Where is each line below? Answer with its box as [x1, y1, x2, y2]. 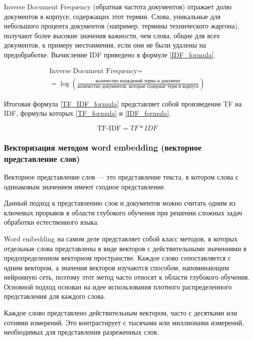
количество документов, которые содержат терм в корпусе [77, 84, 199, 89]
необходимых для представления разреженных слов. [4, 327, 159, 337]
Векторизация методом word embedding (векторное [4, 141, 202, 153]
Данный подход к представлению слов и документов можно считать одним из [4, 198, 236, 208]
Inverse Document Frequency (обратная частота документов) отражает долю [4, 1, 232, 11]
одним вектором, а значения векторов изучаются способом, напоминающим [4, 262, 229, 272]
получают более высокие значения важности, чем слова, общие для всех [4, 30, 220, 40]
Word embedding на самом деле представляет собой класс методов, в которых [4, 233, 238, 243]
